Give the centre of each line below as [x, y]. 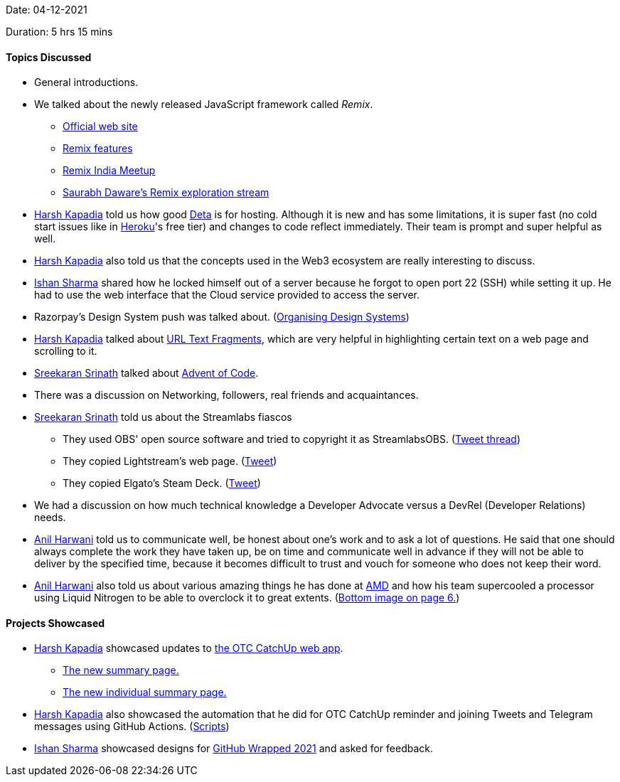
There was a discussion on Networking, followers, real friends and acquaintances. [226, 395]
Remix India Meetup [109, 171]
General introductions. [86, 82]
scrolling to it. [66, 351]
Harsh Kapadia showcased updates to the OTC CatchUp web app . [189, 648]
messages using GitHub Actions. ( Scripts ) [132, 727]
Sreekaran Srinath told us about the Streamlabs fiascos [163, 417]
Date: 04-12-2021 [47, 10]
